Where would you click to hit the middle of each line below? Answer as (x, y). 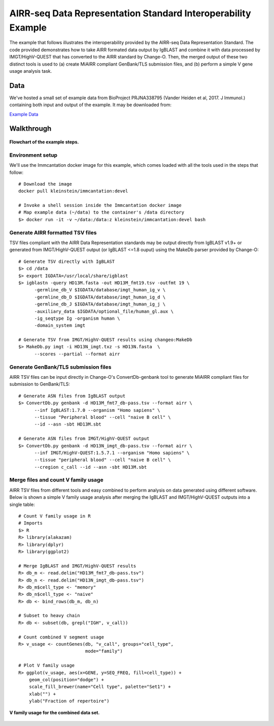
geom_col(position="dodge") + (66, 679)
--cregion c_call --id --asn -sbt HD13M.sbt (91, 467)
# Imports (30, 523)
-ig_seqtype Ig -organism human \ (77, 318)
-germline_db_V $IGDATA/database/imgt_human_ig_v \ (100, 290)
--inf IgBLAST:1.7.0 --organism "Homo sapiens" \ (97, 410)
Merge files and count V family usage (56, 480)
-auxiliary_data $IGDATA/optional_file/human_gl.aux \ (104, 311)
